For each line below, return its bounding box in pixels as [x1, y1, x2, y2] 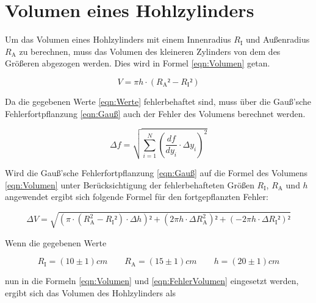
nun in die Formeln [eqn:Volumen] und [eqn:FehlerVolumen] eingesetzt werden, [5, 274, 299, 287]
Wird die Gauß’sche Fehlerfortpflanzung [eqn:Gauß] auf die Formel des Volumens [5, 166, 308, 179]
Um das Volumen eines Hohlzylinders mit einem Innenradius [5, 33, 231, 46]
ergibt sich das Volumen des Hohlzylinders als [5, 286, 176, 299]
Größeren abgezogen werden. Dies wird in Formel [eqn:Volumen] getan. [5, 57, 270, 70]
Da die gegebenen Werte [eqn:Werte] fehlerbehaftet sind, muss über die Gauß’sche [5, 94, 312, 107]
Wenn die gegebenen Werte [5, 236, 107, 249]
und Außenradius [245, 33, 310, 46]
